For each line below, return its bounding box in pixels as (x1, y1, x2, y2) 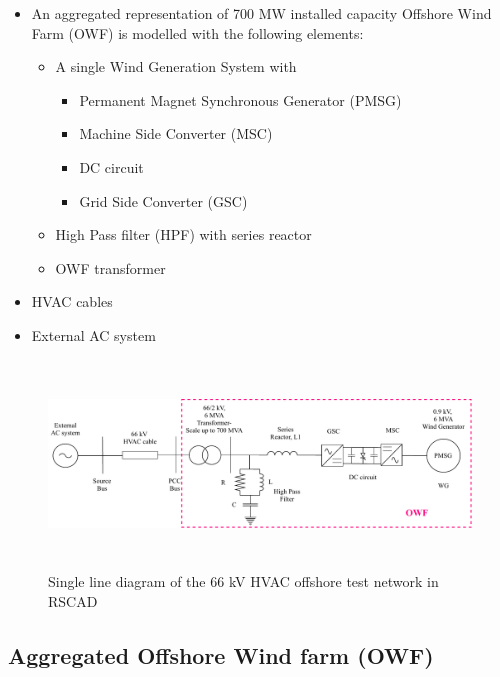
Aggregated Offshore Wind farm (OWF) (8, 639, 434, 670)
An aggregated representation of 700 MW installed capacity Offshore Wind (31, 3, 492, 23)
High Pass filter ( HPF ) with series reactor (55, 224, 312, 245)
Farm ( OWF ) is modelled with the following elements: (31, 22, 364, 43)
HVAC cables (31, 291, 113, 312)
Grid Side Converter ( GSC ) (79, 190, 248, 211)
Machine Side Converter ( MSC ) (79, 123, 273, 144)
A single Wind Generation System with (55, 56, 297, 77)
